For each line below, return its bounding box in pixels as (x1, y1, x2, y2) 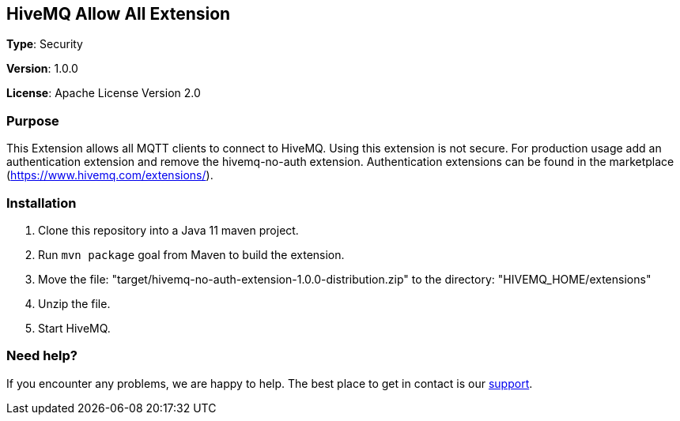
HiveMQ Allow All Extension (6, 4, 231, 24)
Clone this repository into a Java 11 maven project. (38, 223, 299, 237)
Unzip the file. (38, 296, 111, 310)
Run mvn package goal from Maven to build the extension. (38, 247, 345, 261)
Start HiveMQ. (38, 321, 111, 335)
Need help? (6, 348, 77, 364)
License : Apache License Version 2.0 (6, 86, 201, 100)
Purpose (6, 112, 59, 129)
